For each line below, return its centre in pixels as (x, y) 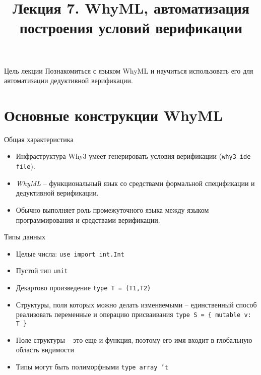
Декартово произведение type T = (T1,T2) (83, 288)
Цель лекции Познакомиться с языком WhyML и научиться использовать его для (129, 70)
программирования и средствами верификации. (88, 220)
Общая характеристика (39, 139)
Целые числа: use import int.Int (70, 253)
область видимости (45, 350)
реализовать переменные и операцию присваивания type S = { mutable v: (134, 314)
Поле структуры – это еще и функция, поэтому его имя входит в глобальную (134, 339)
